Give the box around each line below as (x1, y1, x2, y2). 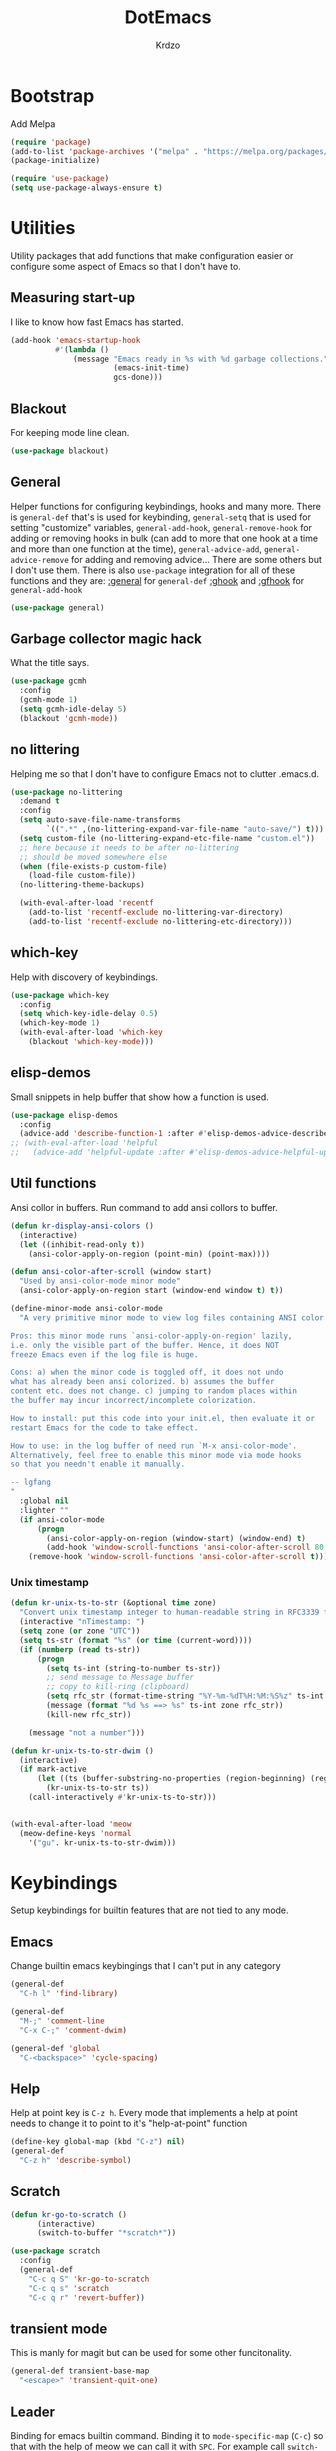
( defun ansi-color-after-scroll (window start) (10, 1267, 213, 1277)
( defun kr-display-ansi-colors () (10, 1221, 155, 1231)
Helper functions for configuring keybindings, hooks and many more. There (10, 500, 322, 512)
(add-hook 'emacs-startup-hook (10, 335, 141, 345)
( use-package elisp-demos (10, 1110, 118, 1120)
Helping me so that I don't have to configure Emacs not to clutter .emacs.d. (10, 767, 320, 780)
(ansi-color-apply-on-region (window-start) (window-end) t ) (46, 1533, 307, 1543)
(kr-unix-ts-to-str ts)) (46, 1783, 150, 1793)
